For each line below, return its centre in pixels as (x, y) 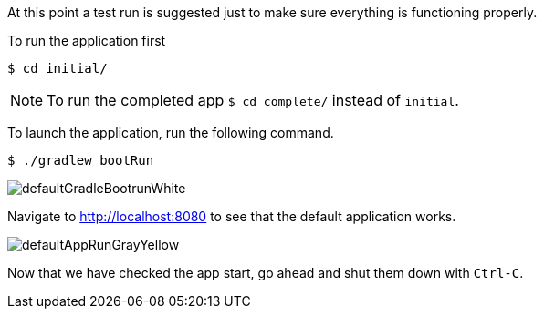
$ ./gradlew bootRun (81, 160)
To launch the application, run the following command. (171, 133)
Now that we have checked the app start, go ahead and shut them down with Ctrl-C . (266, 273)
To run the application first (87, 41)
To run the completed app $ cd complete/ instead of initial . (253, 100)
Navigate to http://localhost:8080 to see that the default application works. (232, 216)
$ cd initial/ (58, 68)
